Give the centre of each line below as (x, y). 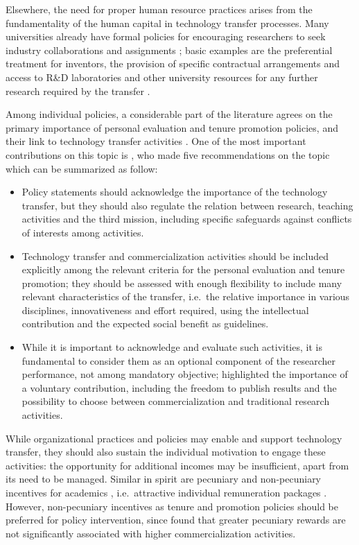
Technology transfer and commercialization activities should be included (175, 256)
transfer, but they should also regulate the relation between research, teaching (187, 205)
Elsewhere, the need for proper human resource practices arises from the (159, 9)
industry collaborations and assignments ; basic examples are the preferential (169, 50)
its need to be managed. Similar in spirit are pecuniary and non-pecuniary (164, 479)
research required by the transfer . (78, 90)
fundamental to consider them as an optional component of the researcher (179, 360)
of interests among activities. (83, 232)
